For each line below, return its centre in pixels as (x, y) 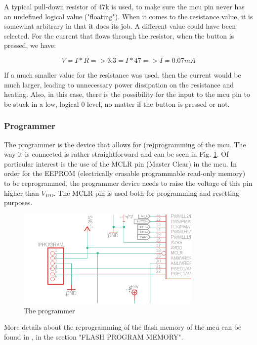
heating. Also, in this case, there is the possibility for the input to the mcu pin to (127, 94)
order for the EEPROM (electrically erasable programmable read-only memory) (125, 173)
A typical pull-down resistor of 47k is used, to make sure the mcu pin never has (124, 6)
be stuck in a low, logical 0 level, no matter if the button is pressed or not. (117, 104)
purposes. (18, 202)
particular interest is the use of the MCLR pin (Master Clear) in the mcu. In (121, 163)
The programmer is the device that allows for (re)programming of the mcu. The (125, 144)
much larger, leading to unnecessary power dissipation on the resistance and (119, 84)
